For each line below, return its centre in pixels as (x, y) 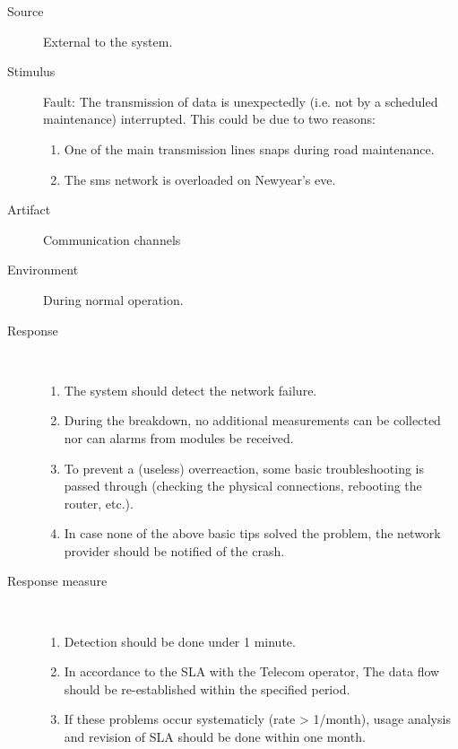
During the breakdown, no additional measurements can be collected (252, 420)
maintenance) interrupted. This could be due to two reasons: (209, 119)
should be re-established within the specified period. (207, 688)
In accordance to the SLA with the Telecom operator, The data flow (252, 671)
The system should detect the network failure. (190, 390)
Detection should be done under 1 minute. (180, 641)
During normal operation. (113, 299)
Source (26, 11)
